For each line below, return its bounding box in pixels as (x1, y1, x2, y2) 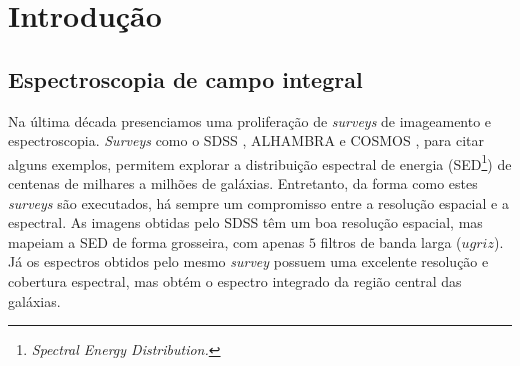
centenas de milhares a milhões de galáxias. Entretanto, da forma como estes (8, 173, 478, 194)
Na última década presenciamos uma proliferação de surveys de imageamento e (8, 110, 492, 131)
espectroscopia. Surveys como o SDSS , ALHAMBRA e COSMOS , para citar (8, 130, 484, 151)
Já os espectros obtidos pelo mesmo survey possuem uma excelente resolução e (8, 251, 489, 272)
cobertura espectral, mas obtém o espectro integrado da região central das (8, 270, 462, 291)
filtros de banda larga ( (320, 231, 462, 252)
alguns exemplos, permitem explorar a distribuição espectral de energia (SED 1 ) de (8, 150, 512, 174)
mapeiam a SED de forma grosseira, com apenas (8, 231, 305, 252)
